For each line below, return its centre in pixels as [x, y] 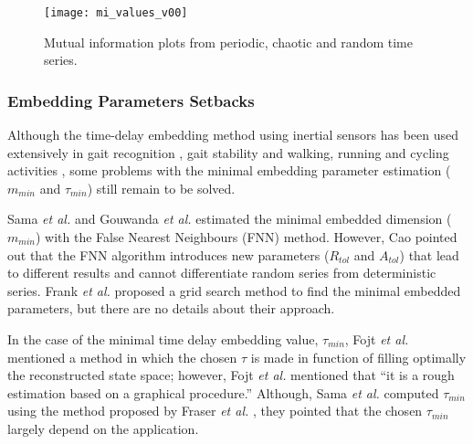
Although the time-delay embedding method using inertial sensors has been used [233, 135]
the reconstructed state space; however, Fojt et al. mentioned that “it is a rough [231, 375]
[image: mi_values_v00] [116, 13]
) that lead [429, 254]
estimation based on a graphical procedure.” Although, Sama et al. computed [223, 392]
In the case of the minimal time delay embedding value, [163, 339]
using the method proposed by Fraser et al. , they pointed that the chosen [215, 411]
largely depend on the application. [103, 428]
